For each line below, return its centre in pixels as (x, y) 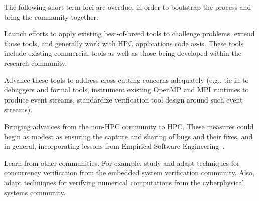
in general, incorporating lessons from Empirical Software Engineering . (114, 146)
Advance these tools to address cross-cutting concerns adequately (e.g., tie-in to (126, 80)
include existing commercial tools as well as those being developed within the (123, 53)
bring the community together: (51, 16)
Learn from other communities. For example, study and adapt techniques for (122, 163)
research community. (35, 63)
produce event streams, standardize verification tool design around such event (123, 99)
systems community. (35, 192)
